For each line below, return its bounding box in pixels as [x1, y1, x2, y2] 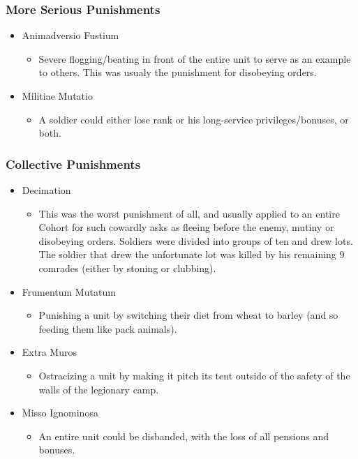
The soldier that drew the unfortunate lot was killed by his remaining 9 [38, 247, 345, 262]
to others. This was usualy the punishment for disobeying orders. [38, 65, 317, 80]
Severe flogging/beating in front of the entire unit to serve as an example [38, 51, 351, 66]
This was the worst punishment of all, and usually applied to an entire [38, 206, 340, 220]
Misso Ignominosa [22, 405, 98, 420]
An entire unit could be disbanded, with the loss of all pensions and [38, 428, 329, 443]
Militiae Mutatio [22, 89, 93, 103]
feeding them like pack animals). [38, 321, 177, 336]
